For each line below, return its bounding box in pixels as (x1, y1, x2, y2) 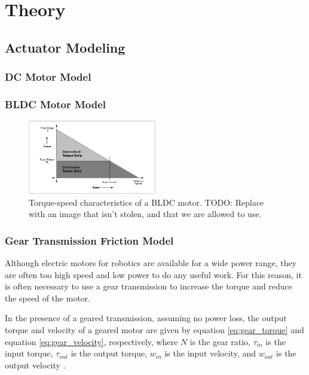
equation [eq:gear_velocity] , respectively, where (5, 335, 178, 347)
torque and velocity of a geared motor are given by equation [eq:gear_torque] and (5, 323, 304, 336)
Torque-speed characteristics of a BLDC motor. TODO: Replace (29, 196, 264, 208)
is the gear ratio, (189, 335, 251, 347)
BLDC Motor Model (5, 96, 106, 111)
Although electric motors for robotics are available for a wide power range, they (5, 257, 297, 269)
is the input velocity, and (164, 347, 256, 359)
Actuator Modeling (5, 38, 126, 56)
